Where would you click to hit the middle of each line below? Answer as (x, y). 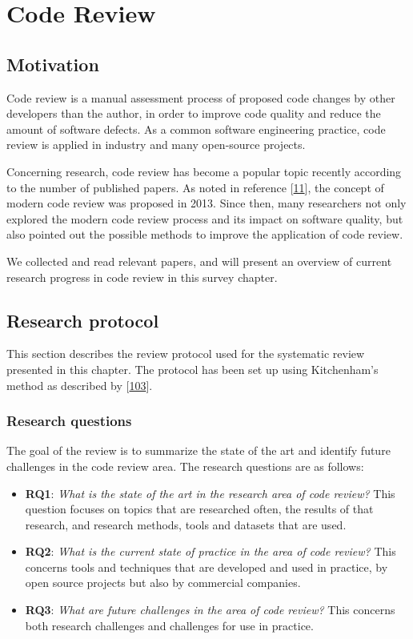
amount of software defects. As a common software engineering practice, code (196, 129)
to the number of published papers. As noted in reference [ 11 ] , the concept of (195, 187)
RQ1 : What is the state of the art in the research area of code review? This (210, 493)
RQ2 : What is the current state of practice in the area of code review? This (211, 551)
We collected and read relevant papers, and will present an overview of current (199, 261)
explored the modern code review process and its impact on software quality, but (205, 218)
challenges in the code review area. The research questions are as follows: (185, 466)
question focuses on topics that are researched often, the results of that (199, 509)
